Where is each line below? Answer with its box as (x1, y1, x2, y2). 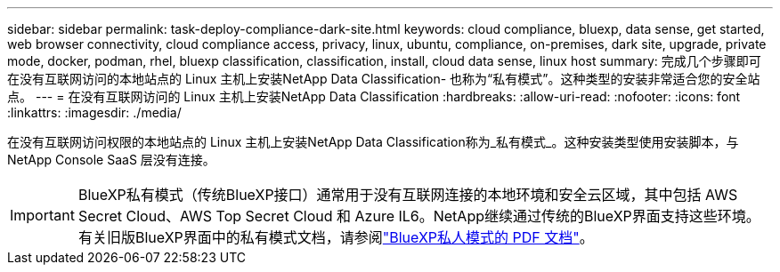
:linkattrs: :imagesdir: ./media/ (7, 105, 182, 120)
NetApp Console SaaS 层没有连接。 (7, 152, 215, 167)
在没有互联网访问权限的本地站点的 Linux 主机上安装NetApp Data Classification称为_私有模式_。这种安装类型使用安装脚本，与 (7, 134, 739, 149)
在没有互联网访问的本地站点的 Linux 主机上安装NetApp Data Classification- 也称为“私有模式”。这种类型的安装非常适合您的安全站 (7, 71, 760, 86)
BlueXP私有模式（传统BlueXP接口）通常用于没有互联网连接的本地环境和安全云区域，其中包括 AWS (77, 186, 738, 204)
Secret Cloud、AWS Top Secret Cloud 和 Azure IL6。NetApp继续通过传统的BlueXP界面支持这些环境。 (77, 207, 760, 225)
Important (10, 206, 75, 224)
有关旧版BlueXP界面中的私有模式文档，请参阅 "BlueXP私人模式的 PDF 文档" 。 (77, 228, 594, 246)
